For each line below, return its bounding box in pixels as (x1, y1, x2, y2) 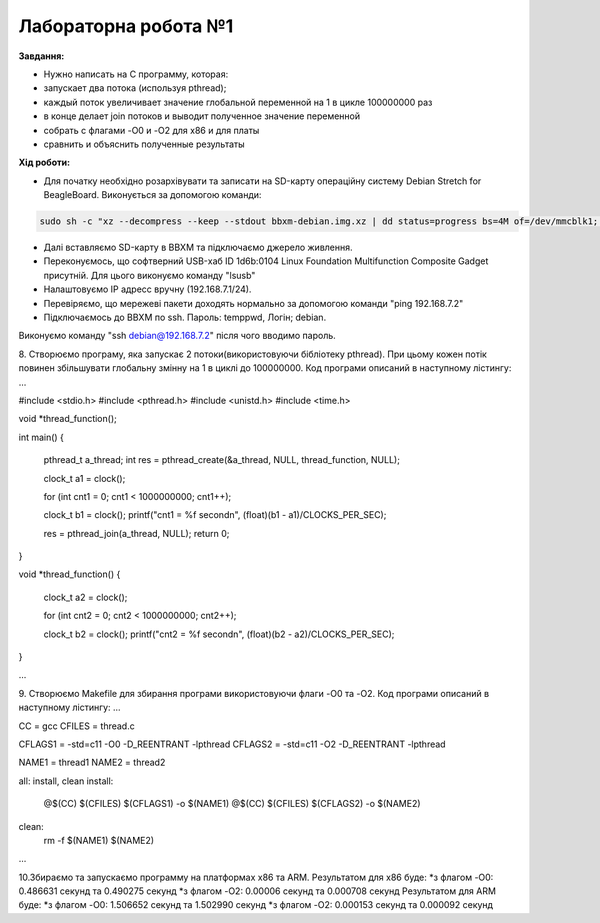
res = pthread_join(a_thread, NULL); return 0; (43, 527, 230, 539)
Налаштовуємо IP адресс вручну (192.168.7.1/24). (43, 283, 252, 295)
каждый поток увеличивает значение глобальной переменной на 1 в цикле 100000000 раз (43, 96, 433, 108)
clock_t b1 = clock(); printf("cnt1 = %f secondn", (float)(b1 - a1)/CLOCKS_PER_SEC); (43, 509, 387, 521)
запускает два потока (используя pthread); (43, 82, 227, 94)
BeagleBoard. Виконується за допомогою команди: (43, 189, 262, 201)
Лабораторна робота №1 (18, 15, 234, 37)
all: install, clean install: (18, 775, 114, 787)
